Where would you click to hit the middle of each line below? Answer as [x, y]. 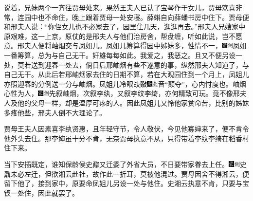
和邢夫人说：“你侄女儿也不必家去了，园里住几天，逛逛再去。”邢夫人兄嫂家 [121, 27]
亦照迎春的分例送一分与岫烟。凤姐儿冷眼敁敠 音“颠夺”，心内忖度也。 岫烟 [125, 83]
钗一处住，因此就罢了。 [41, 192]
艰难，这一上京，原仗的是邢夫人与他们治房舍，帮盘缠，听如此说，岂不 [123, 36]
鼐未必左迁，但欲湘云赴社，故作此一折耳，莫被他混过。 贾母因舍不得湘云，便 [126, 174]
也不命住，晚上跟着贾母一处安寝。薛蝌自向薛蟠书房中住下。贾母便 [143, 17]
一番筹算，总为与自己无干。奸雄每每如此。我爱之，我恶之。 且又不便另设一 [123, 55]
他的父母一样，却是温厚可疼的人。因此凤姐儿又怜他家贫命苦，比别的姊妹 [133, 102]
